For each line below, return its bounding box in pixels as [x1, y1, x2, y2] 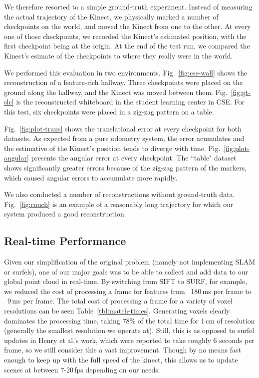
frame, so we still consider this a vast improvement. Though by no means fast [4, 344, 242, 355]
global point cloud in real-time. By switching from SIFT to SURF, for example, [4, 276, 248, 286]
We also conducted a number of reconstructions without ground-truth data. [4, 189, 235, 199]
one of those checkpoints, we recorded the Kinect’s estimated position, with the [4, 30, 247, 41]
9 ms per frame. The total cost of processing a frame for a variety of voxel [7, 295, 233, 306]
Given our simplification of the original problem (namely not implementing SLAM [4, 256, 256, 267]
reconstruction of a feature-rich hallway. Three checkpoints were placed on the [4, 77, 243, 87]
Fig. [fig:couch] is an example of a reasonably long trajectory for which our [4, 198, 234, 209]
